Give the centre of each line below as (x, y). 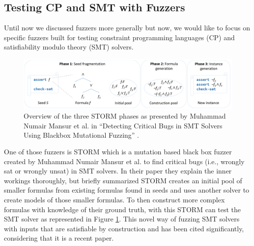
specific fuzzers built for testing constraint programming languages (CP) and (119, 37)
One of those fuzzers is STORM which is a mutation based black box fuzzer (118, 152)
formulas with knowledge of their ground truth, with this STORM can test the (123, 209)
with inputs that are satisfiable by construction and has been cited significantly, (124, 228)
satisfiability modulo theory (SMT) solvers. (69, 47)
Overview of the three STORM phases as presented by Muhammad (125, 116)
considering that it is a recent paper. (59, 238)
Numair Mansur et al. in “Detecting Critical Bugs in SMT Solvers (123, 125)
